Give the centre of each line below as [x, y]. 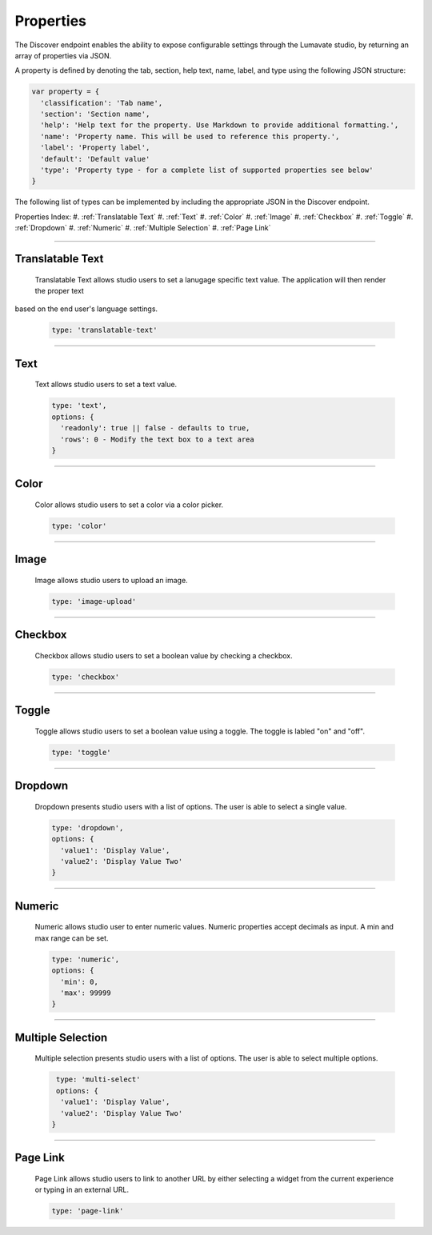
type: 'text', [79, 406]
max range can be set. [72, 938]
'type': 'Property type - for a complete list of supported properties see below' [207, 170]
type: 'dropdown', [88, 827]
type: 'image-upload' [94, 601]
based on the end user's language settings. [86, 309]
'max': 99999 [86, 993]
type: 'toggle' [81, 752]
